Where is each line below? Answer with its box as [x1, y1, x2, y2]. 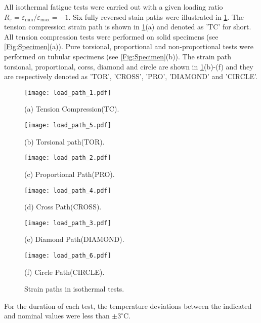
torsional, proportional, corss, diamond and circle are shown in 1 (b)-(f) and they [4, 61, 253, 71]
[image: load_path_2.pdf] [24, 154, 111, 162]
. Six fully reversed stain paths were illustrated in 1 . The [68, 11, 244, 22]
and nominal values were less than [4, 310, 110, 321]
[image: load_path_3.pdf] [24, 219, 111, 227]
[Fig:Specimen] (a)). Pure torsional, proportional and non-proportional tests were [4, 41, 253, 52]
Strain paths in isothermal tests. [24, 283, 124, 294]
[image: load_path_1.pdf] [24, 89, 111, 96]
